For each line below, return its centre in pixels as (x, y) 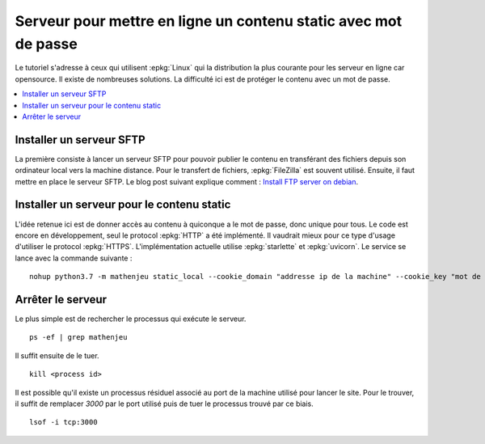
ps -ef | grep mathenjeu (78, 337)
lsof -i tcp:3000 (63, 422)
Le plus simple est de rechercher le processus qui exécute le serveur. (131, 319)
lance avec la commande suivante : (74, 258)
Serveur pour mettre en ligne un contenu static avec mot (209, 21)
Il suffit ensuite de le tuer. (57, 355)
